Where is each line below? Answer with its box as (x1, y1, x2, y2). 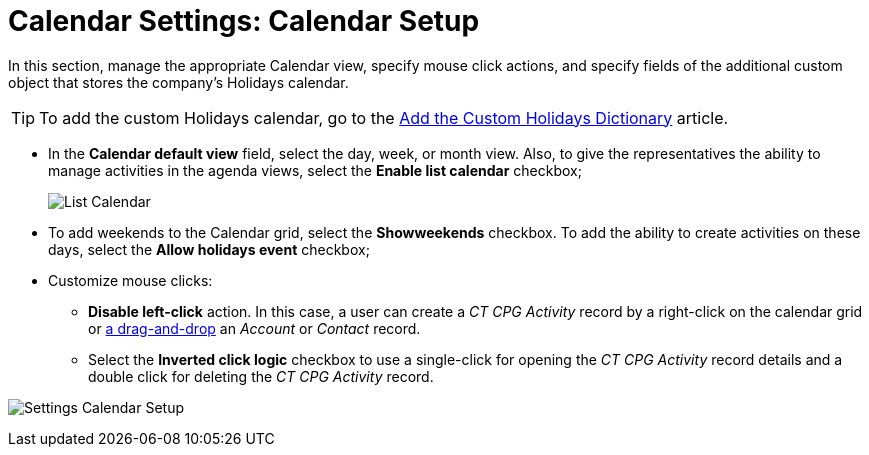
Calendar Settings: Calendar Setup (8, 4, 480, 38)
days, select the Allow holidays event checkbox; (48, 240, 370, 258)
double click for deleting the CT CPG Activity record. (88, 367, 434, 385)
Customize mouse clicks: (48, 271, 213, 289)
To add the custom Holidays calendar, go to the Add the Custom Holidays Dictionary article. (39, 107, 729, 128)
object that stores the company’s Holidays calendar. (8, 73, 349, 91)
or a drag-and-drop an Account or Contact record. (88, 319, 421, 337)
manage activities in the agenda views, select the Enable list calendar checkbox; (48, 161, 582, 179)
